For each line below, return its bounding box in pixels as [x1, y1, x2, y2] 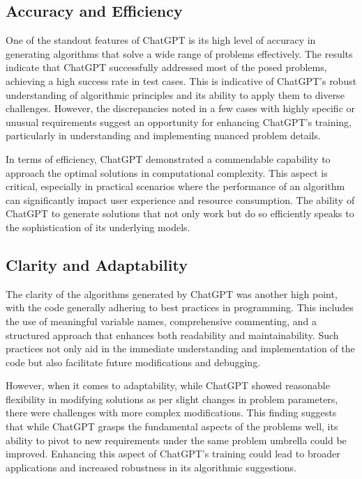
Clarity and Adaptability [6, 253, 188, 275]
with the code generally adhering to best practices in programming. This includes [6, 300, 354, 315]
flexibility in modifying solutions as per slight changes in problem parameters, [6, 391, 338, 406]
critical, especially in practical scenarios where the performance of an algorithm [6, 179, 345, 194]
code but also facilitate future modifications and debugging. [6, 354, 261, 369]
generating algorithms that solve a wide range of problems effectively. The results [6, 46, 353, 61]
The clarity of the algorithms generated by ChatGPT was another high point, [6, 286, 338, 301]
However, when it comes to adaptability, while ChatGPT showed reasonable [6, 378, 330, 393]
